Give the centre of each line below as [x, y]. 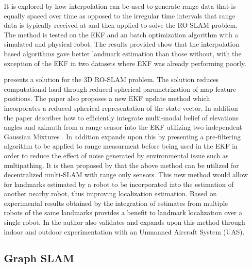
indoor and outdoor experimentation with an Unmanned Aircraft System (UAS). [124, 231]
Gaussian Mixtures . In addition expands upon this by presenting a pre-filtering [122, 136]
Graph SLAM [39, 258]
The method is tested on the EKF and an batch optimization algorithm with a [121, 34]
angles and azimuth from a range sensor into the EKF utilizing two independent [123, 127]
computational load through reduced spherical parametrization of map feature [120, 89]
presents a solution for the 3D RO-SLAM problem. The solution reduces [111, 79]
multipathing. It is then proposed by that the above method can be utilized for [122, 165]
